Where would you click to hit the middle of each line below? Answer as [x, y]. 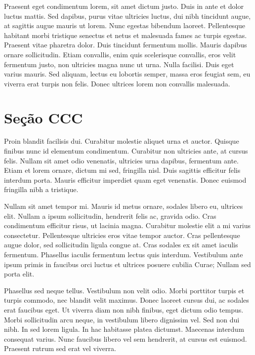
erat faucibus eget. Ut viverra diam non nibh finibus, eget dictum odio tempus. [124, 309]
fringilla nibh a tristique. [41, 189]
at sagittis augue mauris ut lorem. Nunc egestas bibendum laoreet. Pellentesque [125, 25]
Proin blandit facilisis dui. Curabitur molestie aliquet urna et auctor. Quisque [122, 141]
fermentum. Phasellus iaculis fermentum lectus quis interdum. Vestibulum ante [124, 254]
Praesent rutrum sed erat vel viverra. [60, 348]
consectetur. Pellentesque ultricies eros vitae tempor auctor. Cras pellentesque [122, 235]
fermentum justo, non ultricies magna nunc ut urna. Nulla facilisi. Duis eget [119, 64]
